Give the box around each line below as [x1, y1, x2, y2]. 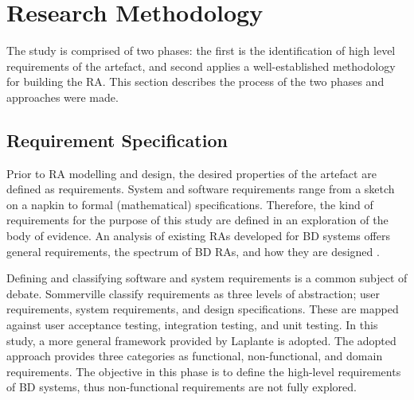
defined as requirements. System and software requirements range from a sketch [6, 181, 395, 197]
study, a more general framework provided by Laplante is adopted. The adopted [6, 332, 396, 348]
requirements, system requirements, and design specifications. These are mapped [6, 301, 399, 317]
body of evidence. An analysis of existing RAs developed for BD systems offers [6, 227, 390, 244]
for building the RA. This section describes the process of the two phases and [6, 73, 385, 90]
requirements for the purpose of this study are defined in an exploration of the [6, 212, 389, 228]
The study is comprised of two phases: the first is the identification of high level [6, 42, 396, 59]
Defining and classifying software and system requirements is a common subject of [6, 270, 408, 286]
